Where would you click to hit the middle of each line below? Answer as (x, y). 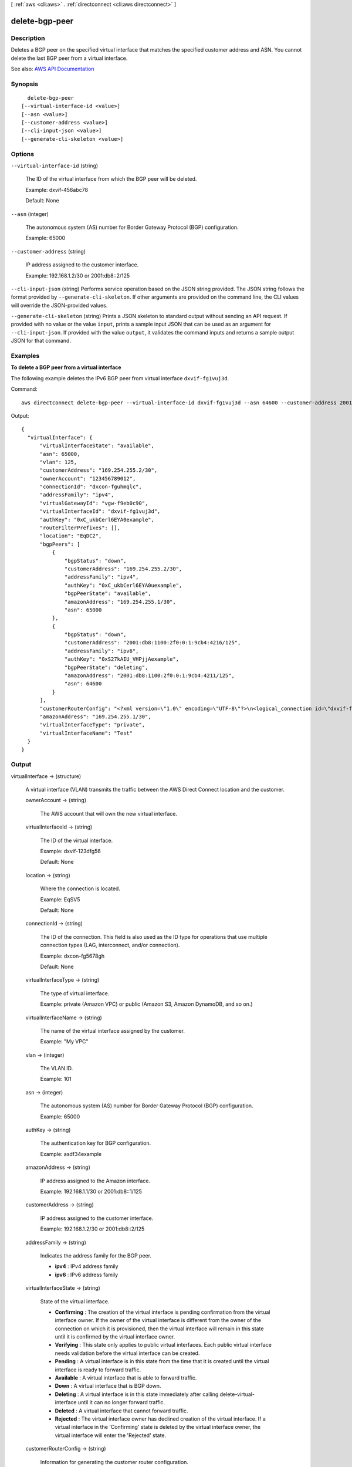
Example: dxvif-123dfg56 (70, 851)
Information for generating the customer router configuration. (114, 1462)
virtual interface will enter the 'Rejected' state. (111, 1435)
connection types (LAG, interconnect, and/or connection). (110, 945)
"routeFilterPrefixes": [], (80, 528)
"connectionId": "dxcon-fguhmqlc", (91, 487)
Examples (25, 356)
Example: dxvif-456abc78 (57, 190)
